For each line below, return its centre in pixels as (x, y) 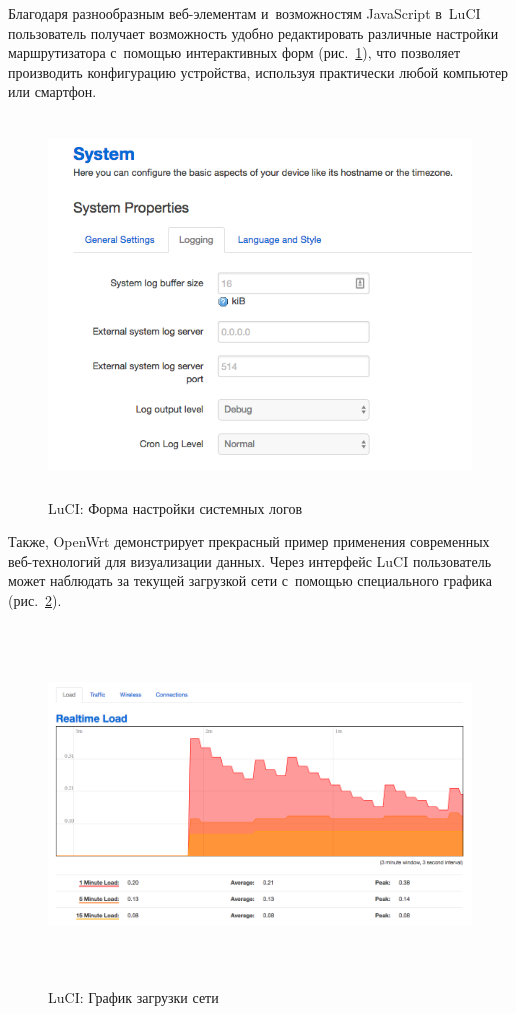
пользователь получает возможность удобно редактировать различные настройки (253, 32)
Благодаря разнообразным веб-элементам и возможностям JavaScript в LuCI (244, 13)
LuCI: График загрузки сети (133, 997)
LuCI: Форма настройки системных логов (175, 507)
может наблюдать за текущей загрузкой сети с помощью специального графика (250, 580)
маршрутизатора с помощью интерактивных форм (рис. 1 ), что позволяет (234, 52)
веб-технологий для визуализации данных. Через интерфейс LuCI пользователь (250, 560)
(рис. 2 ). (35, 599)
